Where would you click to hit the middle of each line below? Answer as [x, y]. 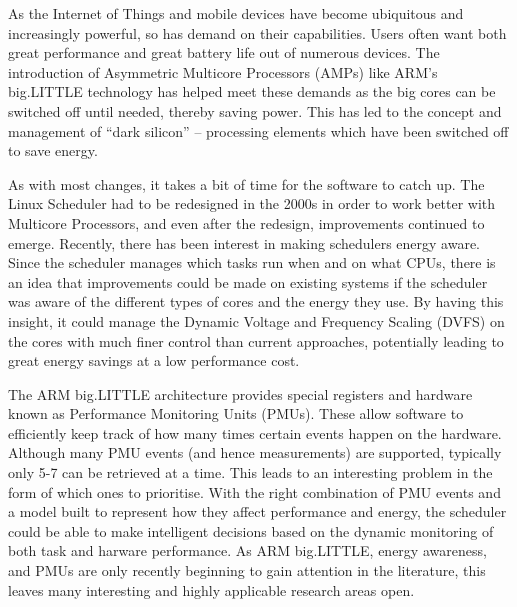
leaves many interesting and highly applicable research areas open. [211, 589]
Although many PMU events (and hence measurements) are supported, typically [255, 452]
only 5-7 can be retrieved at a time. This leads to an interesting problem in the [250, 472]
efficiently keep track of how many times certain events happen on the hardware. [255, 432]
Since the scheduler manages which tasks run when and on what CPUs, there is [252, 262]
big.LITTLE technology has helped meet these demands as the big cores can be [252, 91]
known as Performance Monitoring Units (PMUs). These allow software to [236, 413]
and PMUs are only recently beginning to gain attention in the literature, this [247, 570]
